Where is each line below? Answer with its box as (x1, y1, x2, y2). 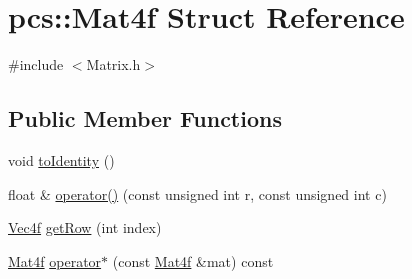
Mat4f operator (8, 250, 102, 271)
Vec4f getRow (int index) (8, 217, 162, 238)
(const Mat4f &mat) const (112, 250, 274, 271)
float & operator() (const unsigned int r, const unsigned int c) (8, 183, 387, 204)
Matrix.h (86, 54, 141, 75)
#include (8, 54, 64, 75)
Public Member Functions (8, 103, 282, 134)
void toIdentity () (8, 149, 115, 170)
